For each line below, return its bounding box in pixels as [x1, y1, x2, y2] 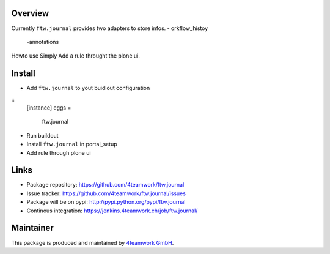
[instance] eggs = [26, 104, 71, 111]
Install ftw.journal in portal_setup [26, 141, 117, 148]
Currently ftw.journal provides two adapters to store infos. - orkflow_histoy [11, 24, 208, 32]
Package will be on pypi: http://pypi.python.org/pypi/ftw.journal [26, 198, 186, 206]
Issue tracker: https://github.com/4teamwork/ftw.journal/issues [26, 190, 186, 197]
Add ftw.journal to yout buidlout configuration [26, 84, 150, 92]
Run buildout [26, 132, 59, 139]
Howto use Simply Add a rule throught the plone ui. [11, 52, 140, 59]
